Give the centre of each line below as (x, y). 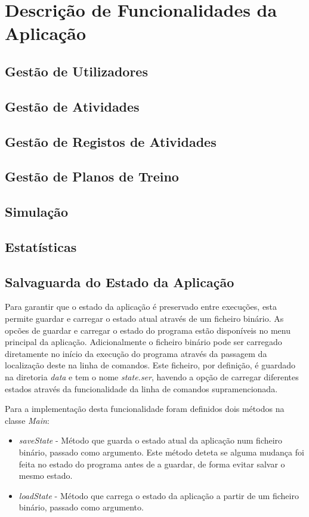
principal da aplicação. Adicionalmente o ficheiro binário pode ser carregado (143, 342)
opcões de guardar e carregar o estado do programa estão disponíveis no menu (148, 330)
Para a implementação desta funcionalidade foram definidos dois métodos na (145, 409)
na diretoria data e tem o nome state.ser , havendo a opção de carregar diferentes (152, 377)
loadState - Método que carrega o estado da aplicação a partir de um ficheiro (159, 495)
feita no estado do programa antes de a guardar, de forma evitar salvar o (152, 464)
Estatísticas (41, 246)
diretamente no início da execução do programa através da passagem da (136, 353)
